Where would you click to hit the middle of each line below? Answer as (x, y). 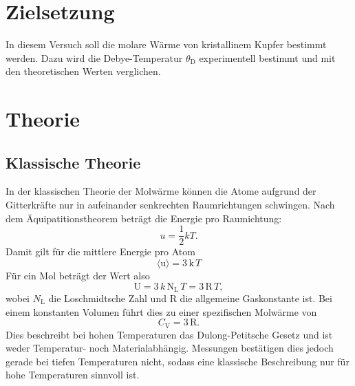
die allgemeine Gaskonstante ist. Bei (256, 298)
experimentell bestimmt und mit (267, 57)
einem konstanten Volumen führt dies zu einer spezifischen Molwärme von (161, 311)
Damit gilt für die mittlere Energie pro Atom (100, 251)
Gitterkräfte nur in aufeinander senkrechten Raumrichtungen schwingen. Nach (170, 205)
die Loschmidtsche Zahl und (107, 298)
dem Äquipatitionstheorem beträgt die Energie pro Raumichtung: (144, 218)
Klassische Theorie (73, 162)
